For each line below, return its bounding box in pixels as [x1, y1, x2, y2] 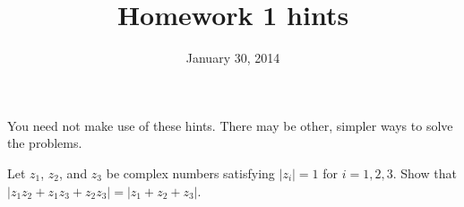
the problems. [7, 134, 82, 152]
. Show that [392, 163, 457, 182]
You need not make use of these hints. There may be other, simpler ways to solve [7, 116, 453, 134]
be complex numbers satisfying [106, 163, 275, 182]
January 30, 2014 [185, 48, 280, 67]
